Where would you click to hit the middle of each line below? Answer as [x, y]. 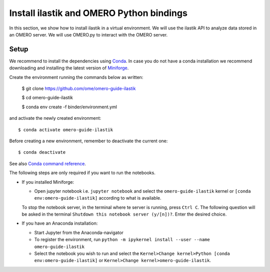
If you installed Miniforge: [48, 182]
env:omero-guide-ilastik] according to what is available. [98, 198]
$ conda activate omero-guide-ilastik [66, 130]
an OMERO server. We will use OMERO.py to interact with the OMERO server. [88, 34]
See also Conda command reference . [47, 163]
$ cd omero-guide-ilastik [47, 98]
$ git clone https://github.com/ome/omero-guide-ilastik [79, 89]
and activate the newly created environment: [55, 118]
